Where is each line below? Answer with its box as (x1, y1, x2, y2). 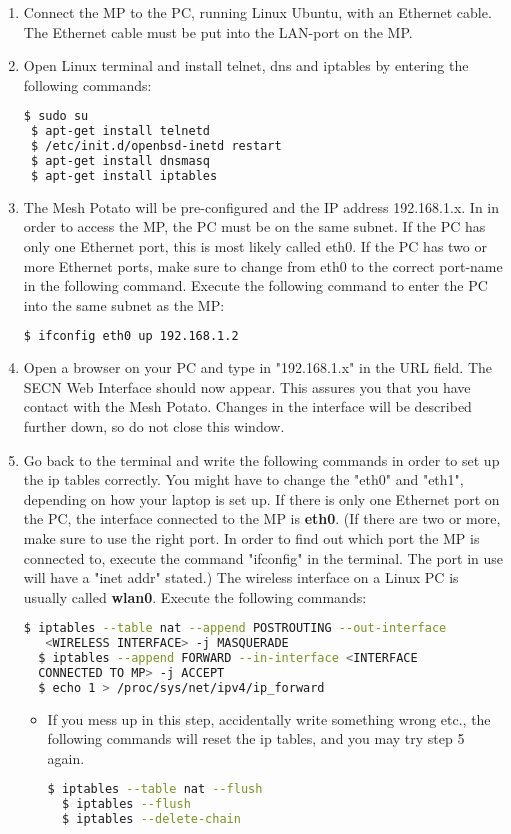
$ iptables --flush (61, 797, 191, 812)
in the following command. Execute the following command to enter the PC (23, 275, 488, 296)
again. (47, 747, 85, 768)
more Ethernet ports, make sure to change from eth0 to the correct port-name (23, 255, 503, 276)
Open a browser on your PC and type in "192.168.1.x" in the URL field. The (23, 357, 493, 378)
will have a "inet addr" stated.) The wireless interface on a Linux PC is (23, 567, 459, 588)
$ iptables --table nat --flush (47, 782, 263, 797)
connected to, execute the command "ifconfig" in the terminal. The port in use (23, 547, 504, 568)
